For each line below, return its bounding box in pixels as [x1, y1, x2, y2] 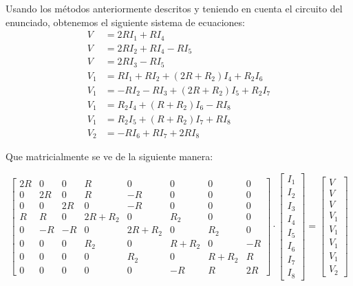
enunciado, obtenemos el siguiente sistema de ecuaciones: [6, 14, 245, 29]
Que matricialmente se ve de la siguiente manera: [6, 149, 213, 164]
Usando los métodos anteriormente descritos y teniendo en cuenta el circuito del [6, 1, 343, 15]
